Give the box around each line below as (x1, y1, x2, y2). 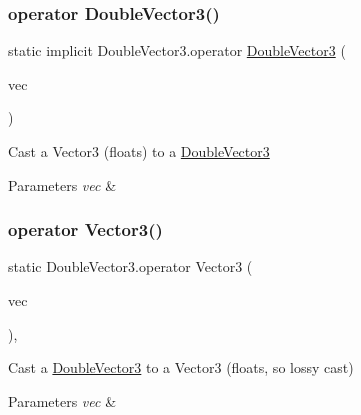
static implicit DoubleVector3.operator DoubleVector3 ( (8, 40, 346, 61)
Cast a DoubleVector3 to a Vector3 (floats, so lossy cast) (8, 357, 354, 378)
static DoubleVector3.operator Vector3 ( (8, 256, 253, 277)
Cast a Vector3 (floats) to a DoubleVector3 (8, 141, 270, 161)
